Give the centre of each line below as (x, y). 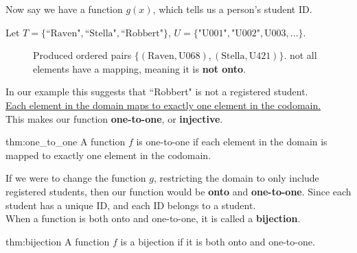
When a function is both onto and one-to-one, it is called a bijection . (153, 218)
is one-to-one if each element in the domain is (232, 142)
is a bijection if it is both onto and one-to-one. (218, 241)
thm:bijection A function (58, 241)
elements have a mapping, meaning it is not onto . (140, 68)
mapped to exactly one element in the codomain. (108, 155)
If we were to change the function (76, 178)
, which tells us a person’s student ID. (232, 9)
